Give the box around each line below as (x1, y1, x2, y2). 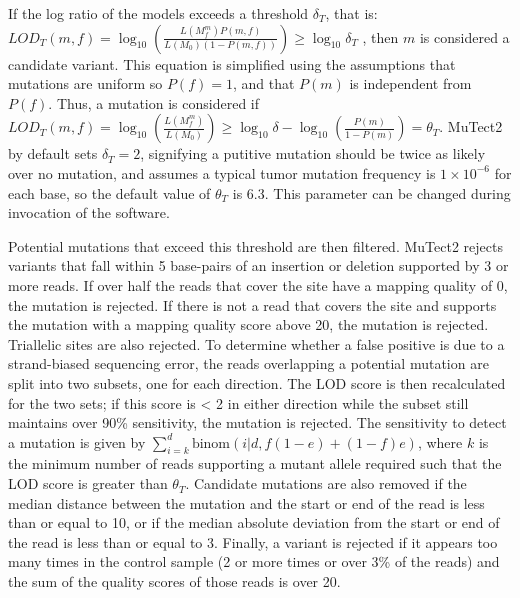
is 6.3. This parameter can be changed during (232, 182, 511, 203)
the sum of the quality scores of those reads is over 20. (8, 571, 341, 592)
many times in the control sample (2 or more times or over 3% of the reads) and (8, 551, 500, 572)
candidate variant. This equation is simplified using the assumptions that (8, 53, 456, 74)
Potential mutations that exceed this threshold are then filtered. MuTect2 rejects (8, 235, 503, 256)
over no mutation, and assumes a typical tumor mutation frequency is (8, 162, 436, 183)
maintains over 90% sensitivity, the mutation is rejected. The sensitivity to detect (8, 412, 507, 433)
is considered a (419, 26, 510, 47)
